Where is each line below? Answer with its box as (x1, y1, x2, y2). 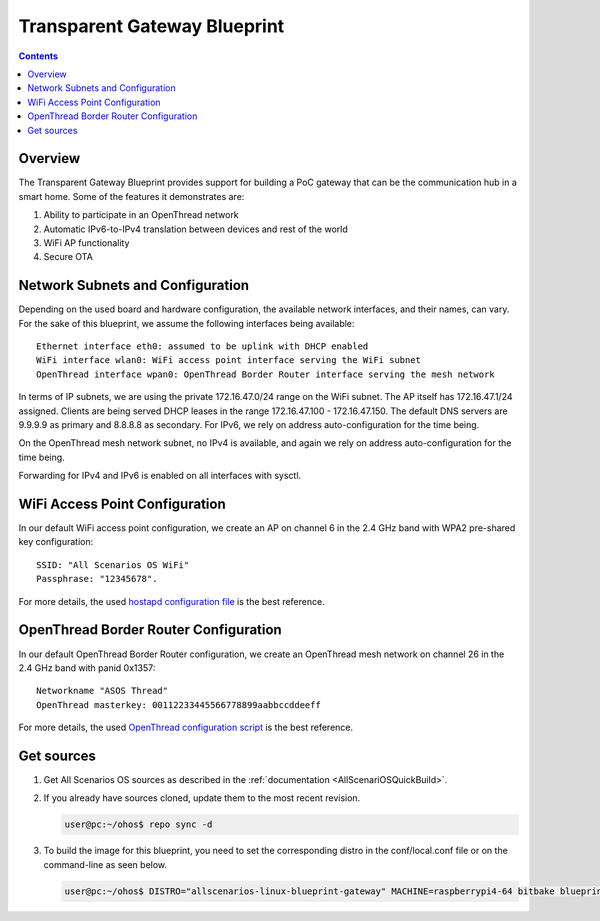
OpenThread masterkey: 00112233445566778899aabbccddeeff (36, 699, 322, 710)
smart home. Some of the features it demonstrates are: (18, 190, 245, 202)
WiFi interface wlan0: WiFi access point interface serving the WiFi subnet (36, 355, 422, 366)
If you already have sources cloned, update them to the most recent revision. (43, 792, 361, 804)
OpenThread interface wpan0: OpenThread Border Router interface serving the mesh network (36, 368, 495, 380)
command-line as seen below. (43, 858, 168, 870)
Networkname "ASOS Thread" (36, 685, 169, 697)
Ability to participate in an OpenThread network (43, 209, 239, 221)
